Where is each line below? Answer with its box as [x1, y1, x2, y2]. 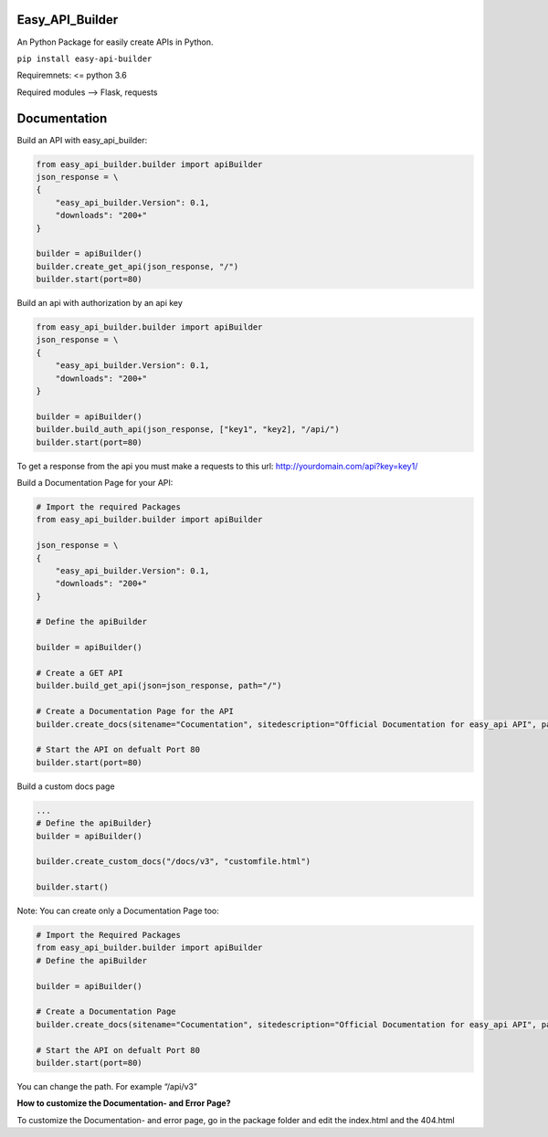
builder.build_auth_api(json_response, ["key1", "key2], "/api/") [36, 425, 340, 435]
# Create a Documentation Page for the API [36, 706, 235, 717]
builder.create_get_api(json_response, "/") [36, 261, 239, 271]
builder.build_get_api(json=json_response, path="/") [36, 680, 282, 691]
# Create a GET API [36, 668, 123, 679]
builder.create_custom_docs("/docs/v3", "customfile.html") [36, 857, 311, 867]
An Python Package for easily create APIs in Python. [16, 37, 214, 47]
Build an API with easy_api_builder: [16, 134, 148, 145]
